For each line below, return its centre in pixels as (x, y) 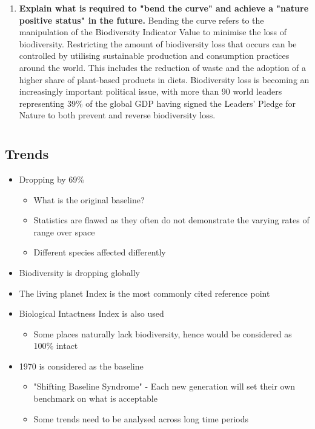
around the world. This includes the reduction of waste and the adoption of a (163, 67)
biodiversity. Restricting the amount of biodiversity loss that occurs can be (158, 43)
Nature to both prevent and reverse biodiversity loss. (117, 115)
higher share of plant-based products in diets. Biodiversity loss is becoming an (164, 79)
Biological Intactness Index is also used (91, 313)
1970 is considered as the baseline (81, 366)
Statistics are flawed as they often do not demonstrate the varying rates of (171, 220)
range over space (64, 231)
